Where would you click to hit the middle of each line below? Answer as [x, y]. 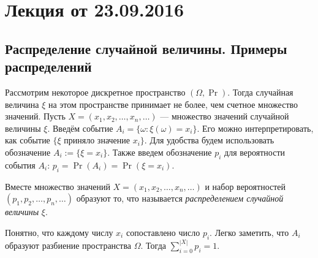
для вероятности [255, 152]
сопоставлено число [163, 232]
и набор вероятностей [245, 186]
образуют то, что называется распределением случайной [180, 198]
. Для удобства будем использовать [209, 140]
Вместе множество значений [58, 186]
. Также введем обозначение [160, 152]
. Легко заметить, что [249, 232]
